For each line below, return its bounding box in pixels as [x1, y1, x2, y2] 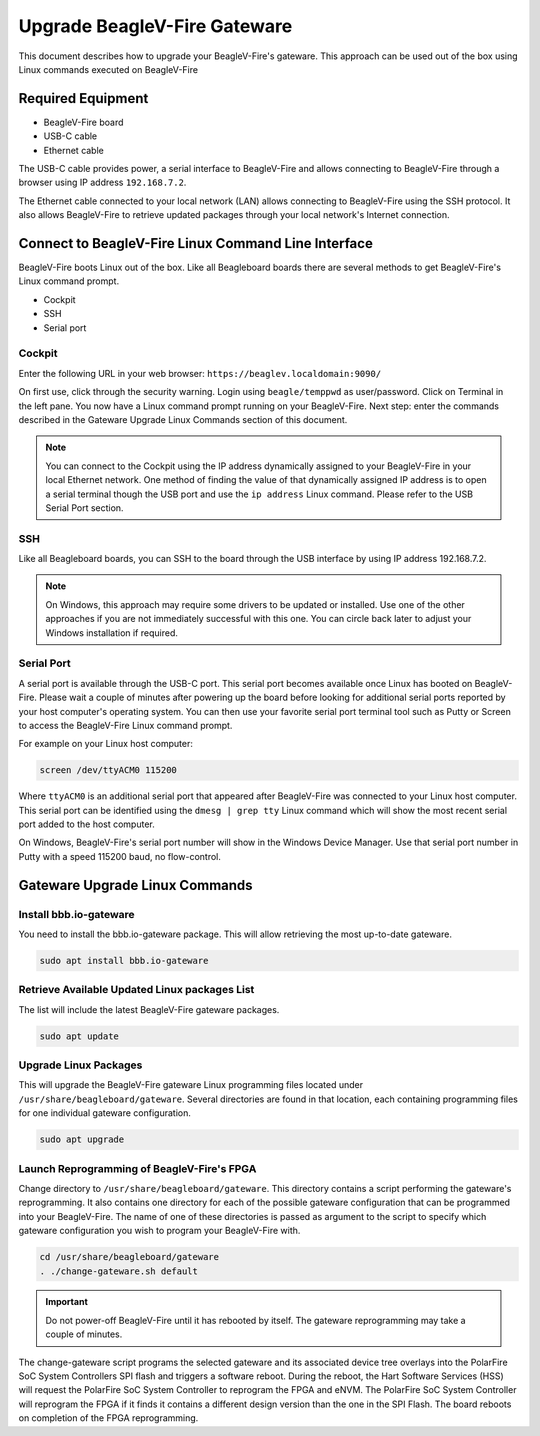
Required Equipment [18, 90, 149, 107]
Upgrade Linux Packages [18, 1058, 143, 1072]
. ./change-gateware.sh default [39, 1265, 199, 1277]
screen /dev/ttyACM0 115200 [39, 765, 177, 776]
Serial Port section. [45, 501, 124, 514]
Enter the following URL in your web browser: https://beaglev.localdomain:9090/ [18, 367, 382, 379]
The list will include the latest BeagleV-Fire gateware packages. [18, 1003, 280, 1015]
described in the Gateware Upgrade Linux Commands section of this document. [18, 413, 348, 425]
